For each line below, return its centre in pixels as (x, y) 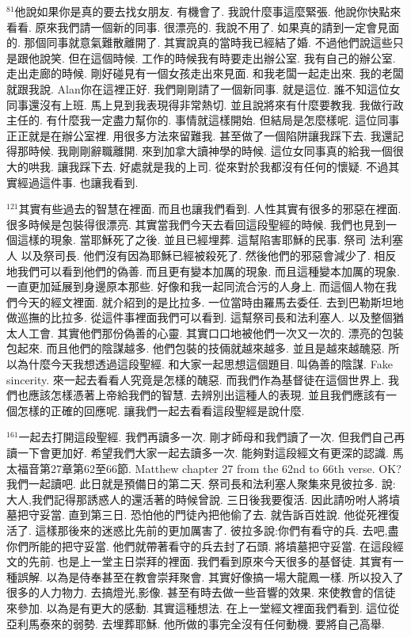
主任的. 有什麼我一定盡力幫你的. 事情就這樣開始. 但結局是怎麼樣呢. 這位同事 (203, 120)
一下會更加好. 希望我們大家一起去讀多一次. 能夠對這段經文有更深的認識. (203, 453)
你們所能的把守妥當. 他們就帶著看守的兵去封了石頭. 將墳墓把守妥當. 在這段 (200, 545)
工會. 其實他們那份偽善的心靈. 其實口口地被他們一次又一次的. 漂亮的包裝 (216, 332)
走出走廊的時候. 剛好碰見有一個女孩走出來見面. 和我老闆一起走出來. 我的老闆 (205, 73)
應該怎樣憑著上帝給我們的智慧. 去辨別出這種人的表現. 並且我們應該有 (207, 395)
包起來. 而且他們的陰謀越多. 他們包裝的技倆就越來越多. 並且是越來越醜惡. (196, 348)
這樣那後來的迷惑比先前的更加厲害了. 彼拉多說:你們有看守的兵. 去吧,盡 (217, 530)
